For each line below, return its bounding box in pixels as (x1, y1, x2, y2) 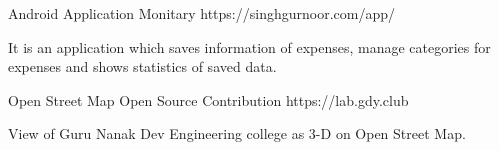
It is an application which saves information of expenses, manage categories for (8, 36, 491, 57)
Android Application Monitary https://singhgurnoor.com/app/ (8, 3, 396, 23)
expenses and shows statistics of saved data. (8, 56, 277, 77)
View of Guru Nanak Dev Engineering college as (8, 123, 305, 144)
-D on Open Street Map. (315, 123, 466, 144)
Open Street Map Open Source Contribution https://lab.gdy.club (8, 89, 409, 110)
